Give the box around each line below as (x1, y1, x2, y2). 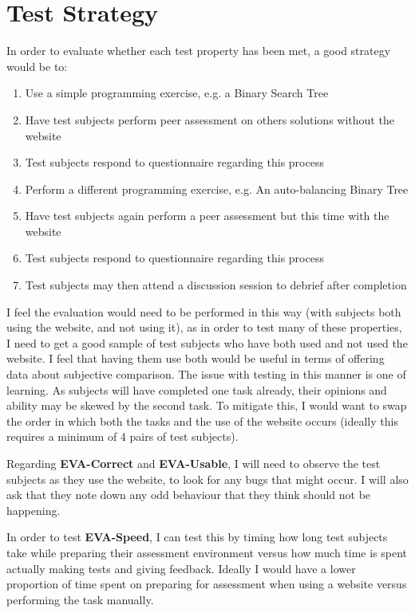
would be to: (6, 57, 68, 74)
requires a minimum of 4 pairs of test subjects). (6, 428, 239, 445)
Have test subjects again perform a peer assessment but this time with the (25, 207, 389, 224)
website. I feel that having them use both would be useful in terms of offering (6, 350, 385, 367)
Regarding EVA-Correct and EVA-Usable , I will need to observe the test (6, 455, 381, 471)
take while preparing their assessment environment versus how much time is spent (6, 544, 408, 560)
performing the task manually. (6, 591, 154, 607)
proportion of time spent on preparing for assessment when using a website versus (6, 576, 407, 592)
